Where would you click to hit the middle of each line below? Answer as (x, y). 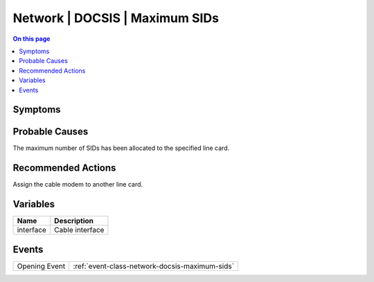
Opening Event (41, 266)
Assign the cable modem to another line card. (78, 185)
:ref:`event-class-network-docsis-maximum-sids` (154, 266)
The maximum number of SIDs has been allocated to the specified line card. (121, 148)
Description (74, 221)
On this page (32, 39)
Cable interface (79, 230)
